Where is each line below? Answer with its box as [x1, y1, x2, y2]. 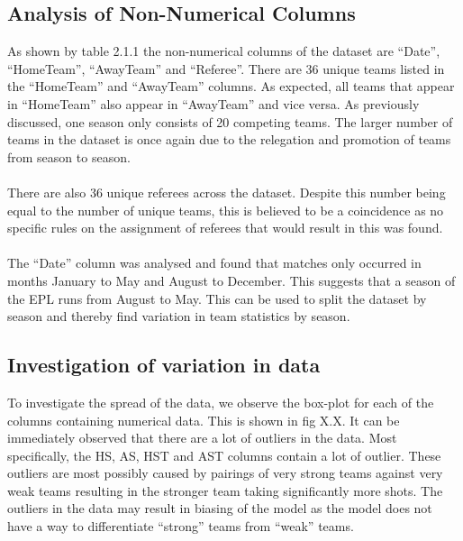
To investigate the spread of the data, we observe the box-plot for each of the [7, 392, 434, 411]
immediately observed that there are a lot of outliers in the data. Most [7, 428, 397, 447]
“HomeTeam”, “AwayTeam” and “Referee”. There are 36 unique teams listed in [7, 59, 445, 78]
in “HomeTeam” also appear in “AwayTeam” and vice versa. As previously [7, 94, 420, 113]
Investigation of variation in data [7, 351, 321, 379]
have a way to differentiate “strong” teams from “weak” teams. [7, 517, 354, 536]
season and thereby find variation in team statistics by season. [7, 307, 350, 326]
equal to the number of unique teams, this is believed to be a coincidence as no [7, 200, 444, 219]
